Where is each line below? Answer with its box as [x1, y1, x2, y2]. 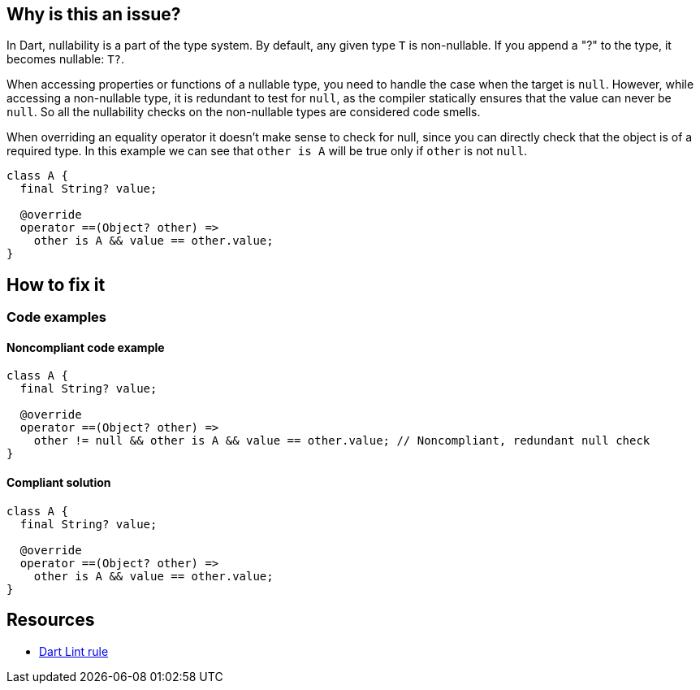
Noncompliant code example [6, 340, 165, 354]
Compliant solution [6, 475, 111, 490]
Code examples [6, 309, 107, 326]
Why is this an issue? [6, 4, 181, 24]
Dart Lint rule [39, 644, 109, 658]
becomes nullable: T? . [6, 52, 125, 67]
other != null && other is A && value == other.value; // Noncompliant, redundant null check [33, 434, 650, 448]
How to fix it [6, 274, 106, 295]
